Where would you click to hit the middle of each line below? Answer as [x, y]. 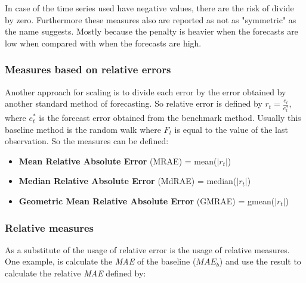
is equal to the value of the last [231, 129]
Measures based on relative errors [88, 69]
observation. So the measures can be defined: [87, 141]
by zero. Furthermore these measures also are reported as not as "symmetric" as [151, 19]
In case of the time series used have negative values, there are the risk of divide [149, 8]
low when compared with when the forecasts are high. [103, 43]
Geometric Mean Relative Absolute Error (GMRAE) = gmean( [147, 201]
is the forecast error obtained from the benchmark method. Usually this [170, 118]
